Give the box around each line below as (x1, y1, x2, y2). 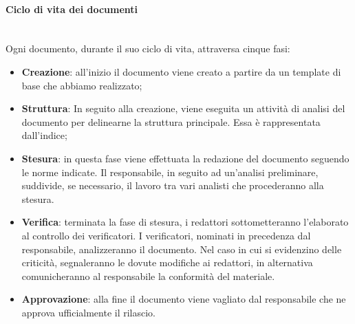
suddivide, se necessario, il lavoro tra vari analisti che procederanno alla (21, 178, 324, 193)
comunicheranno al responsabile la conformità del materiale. (21, 268, 275, 283)
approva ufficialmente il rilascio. (21, 305, 156, 319)
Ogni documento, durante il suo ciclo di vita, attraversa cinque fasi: (6, 41, 290, 56)
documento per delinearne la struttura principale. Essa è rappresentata (21, 114, 321, 129)
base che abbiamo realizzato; (21, 78, 142, 92)
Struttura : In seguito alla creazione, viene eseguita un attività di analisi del (21, 101, 345, 116)
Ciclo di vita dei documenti (6, 1, 138, 16)
